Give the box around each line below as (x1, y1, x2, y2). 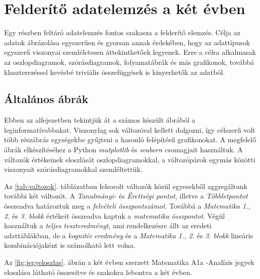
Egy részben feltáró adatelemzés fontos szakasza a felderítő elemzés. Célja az (4, 27, 240, 38)
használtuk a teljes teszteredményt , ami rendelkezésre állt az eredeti (4, 220, 212, 231)
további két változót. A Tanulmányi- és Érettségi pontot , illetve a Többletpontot (4, 191, 248, 201)
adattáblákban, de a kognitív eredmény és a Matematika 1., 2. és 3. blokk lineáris (4, 230, 253, 240)
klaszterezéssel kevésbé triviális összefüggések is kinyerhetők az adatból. (4, 66, 225, 77)
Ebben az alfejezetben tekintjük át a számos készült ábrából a (4, 115, 196, 125)
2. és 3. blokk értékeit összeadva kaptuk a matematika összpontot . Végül (4, 210, 225, 221)
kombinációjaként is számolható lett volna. (4, 240, 136, 250)
